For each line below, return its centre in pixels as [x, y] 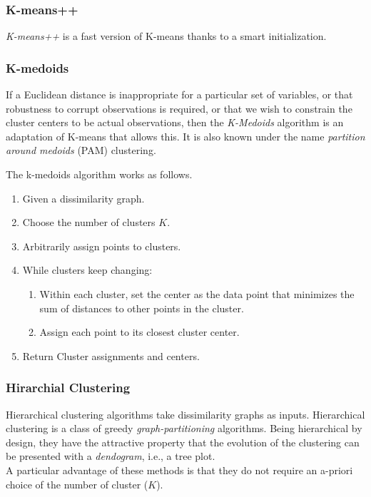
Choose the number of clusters [89, 222]
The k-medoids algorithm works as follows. [99, 174]
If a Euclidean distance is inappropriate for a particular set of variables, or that [179, 94]
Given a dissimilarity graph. [83, 198]
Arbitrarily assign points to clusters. [102, 246]
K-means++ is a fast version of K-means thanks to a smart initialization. [166, 36]
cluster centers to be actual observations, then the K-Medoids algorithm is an [175, 122]
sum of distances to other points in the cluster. [142, 308]
